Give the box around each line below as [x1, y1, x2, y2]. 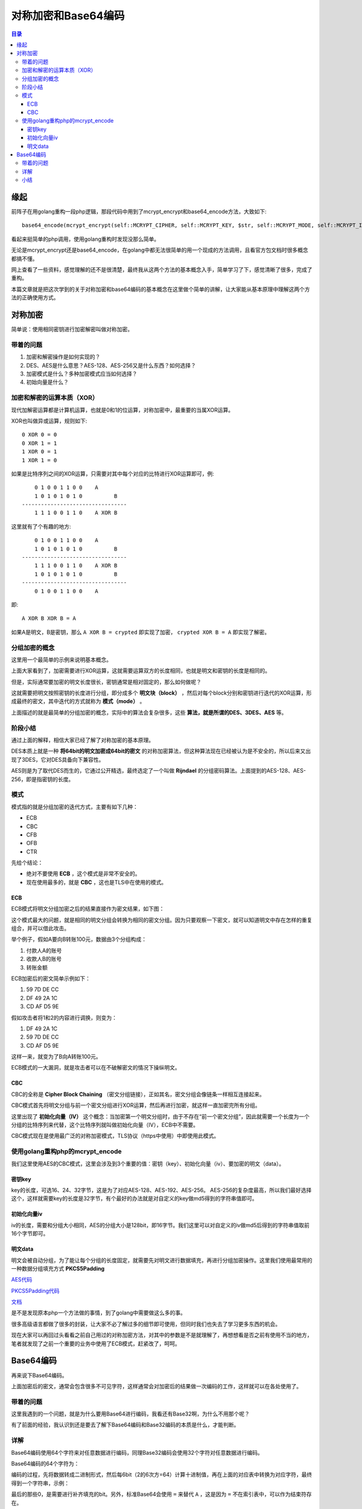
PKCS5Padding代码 [11, 1287, 60, 1294]
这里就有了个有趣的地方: [11, 523, 72, 530]
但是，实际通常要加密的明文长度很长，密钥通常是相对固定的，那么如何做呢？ [11, 678, 202, 685]
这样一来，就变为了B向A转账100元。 [11, 1053, 102, 1061]
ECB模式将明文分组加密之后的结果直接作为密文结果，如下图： [11, 905, 165, 913]
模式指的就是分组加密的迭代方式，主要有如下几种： [11, 803, 138, 810]
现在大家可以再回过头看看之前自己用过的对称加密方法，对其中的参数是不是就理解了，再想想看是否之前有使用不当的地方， [11, 1332, 313, 1339]
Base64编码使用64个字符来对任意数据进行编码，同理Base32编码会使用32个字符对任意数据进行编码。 [11, 1449, 263, 1456]
